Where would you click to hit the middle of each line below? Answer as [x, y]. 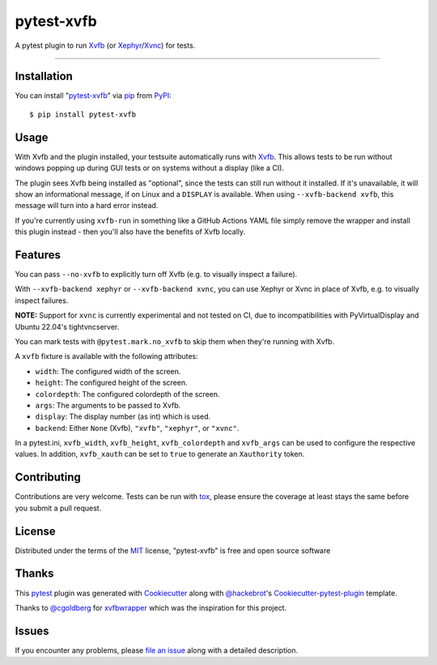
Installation [44, 77]
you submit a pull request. [58, 508]
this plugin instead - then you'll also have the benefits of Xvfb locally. [130, 232]
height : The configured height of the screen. [111, 383]
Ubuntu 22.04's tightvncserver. [67, 326]
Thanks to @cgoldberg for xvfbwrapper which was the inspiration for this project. [151, 607]
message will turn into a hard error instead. [87, 206]
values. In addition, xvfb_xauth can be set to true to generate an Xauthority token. [160, 454]
